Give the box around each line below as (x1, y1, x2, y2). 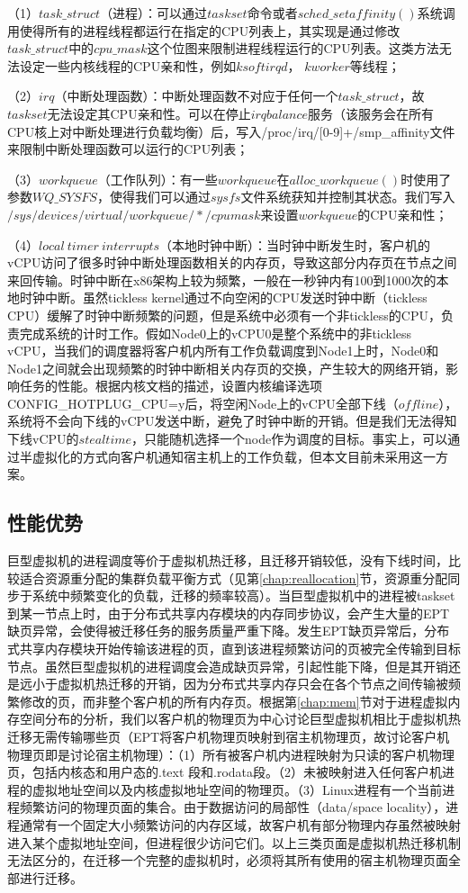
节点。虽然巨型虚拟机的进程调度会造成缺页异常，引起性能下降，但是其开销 (7, 656, 448, 675)
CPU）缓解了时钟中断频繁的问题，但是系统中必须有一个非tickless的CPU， (7, 305, 441, 324)
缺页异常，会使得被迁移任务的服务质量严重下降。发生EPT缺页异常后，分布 (7, 621, 450, 640)
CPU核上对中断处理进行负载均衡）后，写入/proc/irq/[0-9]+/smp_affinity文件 (7, 122, 455, 140)
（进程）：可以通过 (100, 4, 208, 22)
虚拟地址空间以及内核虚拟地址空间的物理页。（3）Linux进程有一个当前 (31, 780, 443, 798)
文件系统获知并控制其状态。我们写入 (240, 187, 455, 206)
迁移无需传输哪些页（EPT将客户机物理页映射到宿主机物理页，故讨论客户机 (7, 726, 450, 745)
